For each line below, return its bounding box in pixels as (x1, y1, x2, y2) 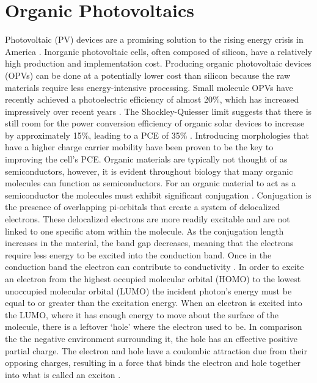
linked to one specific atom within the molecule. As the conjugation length (5, 224, 284, 237)
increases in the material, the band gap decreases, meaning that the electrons (5, 236, 294, 249)
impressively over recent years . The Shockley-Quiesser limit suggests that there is (5, 104, 312, 117)
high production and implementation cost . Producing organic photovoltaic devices (5, 57, 312, 70)
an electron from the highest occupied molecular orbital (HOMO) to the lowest (5, 272, 301, 285)
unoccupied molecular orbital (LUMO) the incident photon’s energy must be (5, 284, 292, 297)
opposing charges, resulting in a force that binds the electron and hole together (5, 356, 301, 369)
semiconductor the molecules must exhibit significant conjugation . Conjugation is (5, 188, 312, 201)
